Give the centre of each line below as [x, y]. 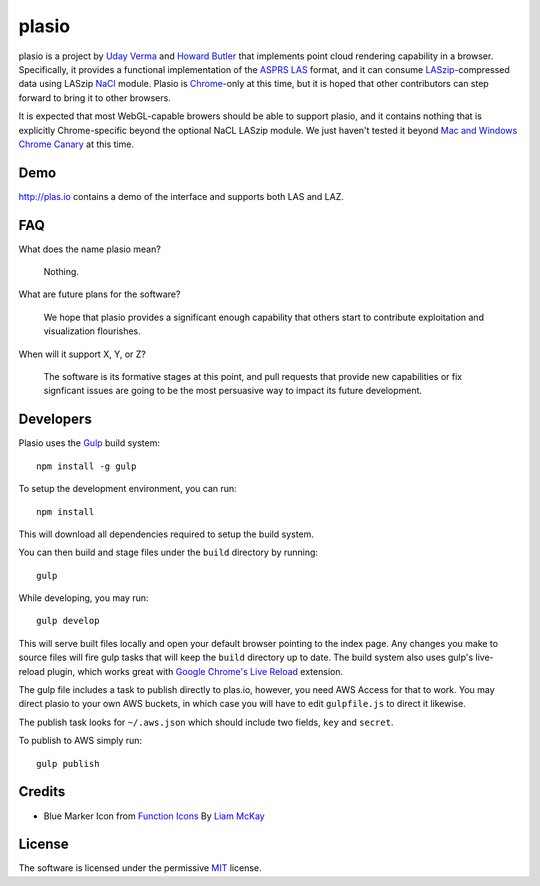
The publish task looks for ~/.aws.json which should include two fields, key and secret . [206, 722]
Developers [55, 419]
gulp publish [68, 763]
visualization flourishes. [92, 331]
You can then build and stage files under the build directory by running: [168, 552]
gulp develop [68, 621]
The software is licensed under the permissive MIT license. [140, 868]
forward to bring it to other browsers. [95, 97]
